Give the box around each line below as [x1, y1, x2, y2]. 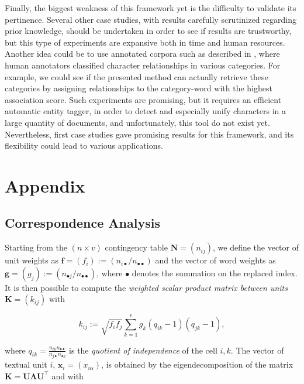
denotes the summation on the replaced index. [132, 266, 298, 279]
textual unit [5, 358, 47, 371]
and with [51, 369, 84, 382]
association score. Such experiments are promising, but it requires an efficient [5, 93, 282, 105]
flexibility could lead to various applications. [5, 139, 163, 152]
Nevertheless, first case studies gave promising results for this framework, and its [5, 128, 294, 140]
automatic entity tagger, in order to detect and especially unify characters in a [5, 105, 286, 117]
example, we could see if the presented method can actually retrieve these [5, 70, 268, 83]
